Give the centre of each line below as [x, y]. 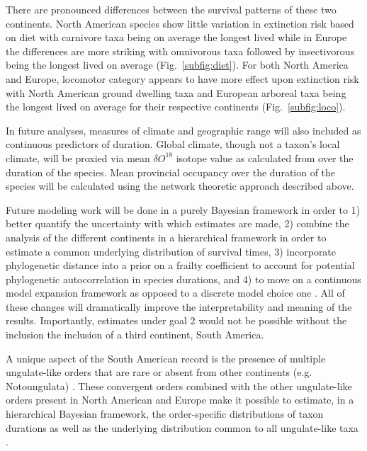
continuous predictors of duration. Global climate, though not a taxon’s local [173, 144]
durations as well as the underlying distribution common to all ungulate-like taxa [182, 427]
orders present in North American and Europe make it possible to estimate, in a [180, 400]
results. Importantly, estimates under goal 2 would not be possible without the [176, 320]
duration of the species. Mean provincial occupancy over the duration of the [171, 172]
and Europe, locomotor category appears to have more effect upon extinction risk [182, 78]
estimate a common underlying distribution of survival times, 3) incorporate [171, 251]
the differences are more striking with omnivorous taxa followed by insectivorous [180, 51]
